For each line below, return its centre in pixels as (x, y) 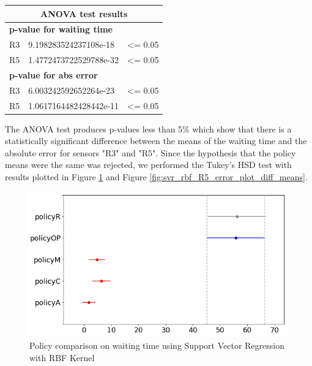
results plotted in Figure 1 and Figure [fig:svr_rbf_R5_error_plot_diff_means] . (156, 177)
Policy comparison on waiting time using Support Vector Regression (157, 345)
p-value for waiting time (61, 29)
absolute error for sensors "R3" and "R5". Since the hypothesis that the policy (150, 152)
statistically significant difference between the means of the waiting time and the (156, 141)
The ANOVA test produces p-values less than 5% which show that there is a (148, 128)
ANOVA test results (84, 13)
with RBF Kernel (62, 358)
